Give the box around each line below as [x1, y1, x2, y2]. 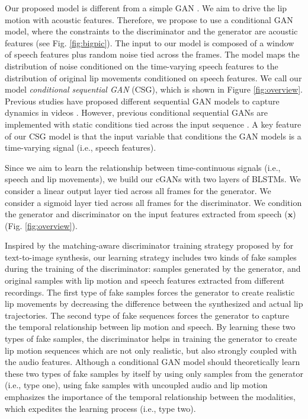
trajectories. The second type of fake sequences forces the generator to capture [5, 309, 290, 321]
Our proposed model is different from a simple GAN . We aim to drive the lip [5, 2, 287, 14]
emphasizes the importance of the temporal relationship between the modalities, [5, 391, 296, 402]
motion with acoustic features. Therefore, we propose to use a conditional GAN [5, 13, 293, 26]
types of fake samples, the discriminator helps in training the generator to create [5, 332, 297, 345]
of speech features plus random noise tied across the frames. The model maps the [5, 48, 300, 61]
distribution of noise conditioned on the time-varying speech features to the [5, 59, 278, 72]
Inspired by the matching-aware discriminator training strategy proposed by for [5, 239, 294, 252]
